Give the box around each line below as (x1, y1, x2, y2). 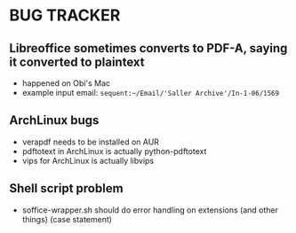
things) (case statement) (21, 214, 113, 224)
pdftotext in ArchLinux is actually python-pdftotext (21, 145, 207, 156)
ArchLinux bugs (9, 113, 100, 128)
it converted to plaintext (9, 54, 145, 69)
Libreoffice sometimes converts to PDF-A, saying (9, 41, 288, 56)
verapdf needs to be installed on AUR (21, 136, 160, 147)
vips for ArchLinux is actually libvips (21, 155, 154, 166)
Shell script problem (9, 181, 124, 196)
